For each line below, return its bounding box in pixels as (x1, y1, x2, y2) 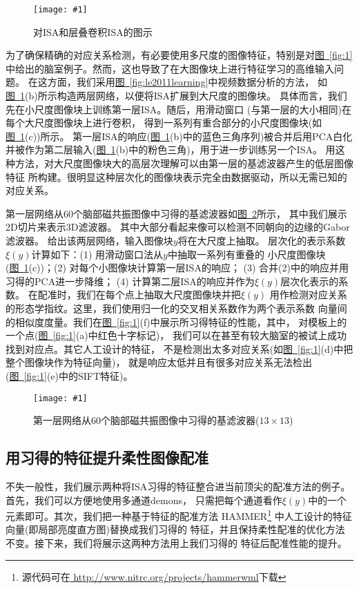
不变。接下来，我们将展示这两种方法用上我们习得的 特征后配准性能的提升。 (6, 535, 347, 550)
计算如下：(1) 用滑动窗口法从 (31, 247, 164, 261)
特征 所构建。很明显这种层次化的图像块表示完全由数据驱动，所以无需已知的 (6, 169, 347, 184)
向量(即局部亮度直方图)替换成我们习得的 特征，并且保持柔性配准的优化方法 (6, 522, 345, 537)
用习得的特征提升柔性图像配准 (6, 447, 208, 468)
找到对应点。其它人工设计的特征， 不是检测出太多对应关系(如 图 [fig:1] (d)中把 (6, 341, 353, 356)
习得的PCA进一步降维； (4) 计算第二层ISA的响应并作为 (6, 273, 255, 288)
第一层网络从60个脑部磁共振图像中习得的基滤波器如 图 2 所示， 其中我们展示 (6, 206, 347, 220)
